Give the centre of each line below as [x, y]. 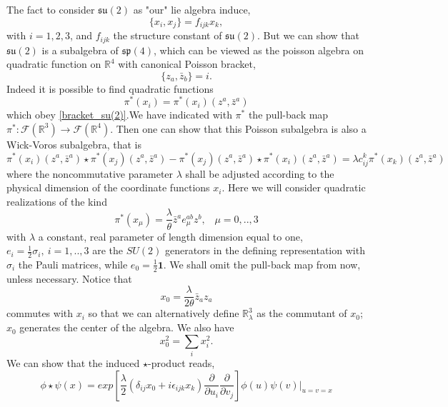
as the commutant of [302, 313]
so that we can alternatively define [164, 313]
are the [108, 250]
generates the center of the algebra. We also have [127, 327]
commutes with [40, 313]
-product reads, [181, 362]
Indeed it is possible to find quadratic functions [110, 88]
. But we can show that [308, 35]
